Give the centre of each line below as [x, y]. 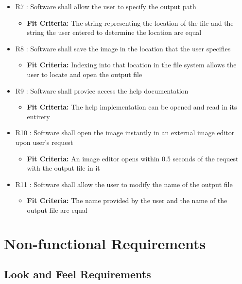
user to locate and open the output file [85, 74]
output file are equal [57, 210]
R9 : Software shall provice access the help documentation [102, 90]
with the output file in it [63, 168]
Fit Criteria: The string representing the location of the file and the [130, 23]
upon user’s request [44, 142]
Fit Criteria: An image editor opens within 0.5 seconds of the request [133, 158]
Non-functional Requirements [105, 243]
